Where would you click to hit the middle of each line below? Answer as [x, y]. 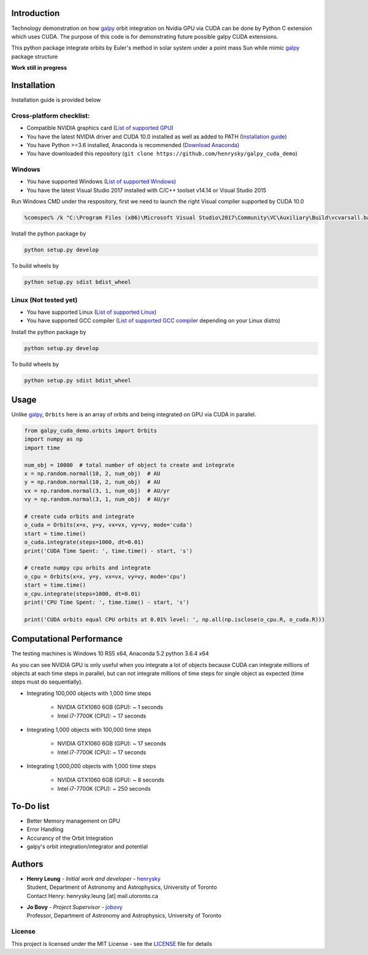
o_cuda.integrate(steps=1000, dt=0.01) [84, 542]
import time [42, 448]
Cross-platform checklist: [51, 115]
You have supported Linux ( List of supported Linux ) [92, 312]
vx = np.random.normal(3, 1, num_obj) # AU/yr [97, 491]
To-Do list [30, 806]
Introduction [36, 13]
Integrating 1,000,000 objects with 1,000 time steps [91, 766]
